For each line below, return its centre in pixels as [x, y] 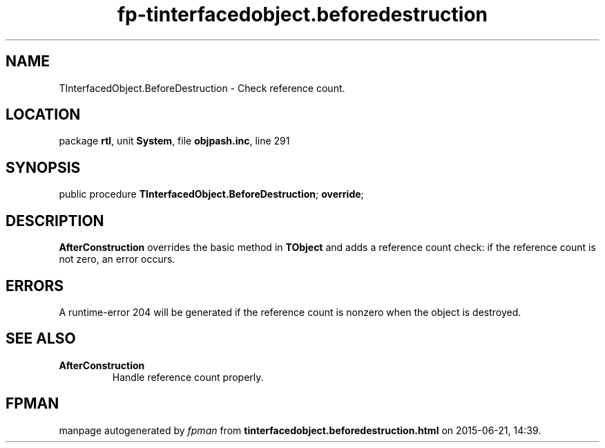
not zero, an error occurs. [117, 259]
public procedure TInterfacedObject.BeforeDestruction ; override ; [211, 194]
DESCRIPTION [55, 221]
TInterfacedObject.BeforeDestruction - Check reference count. [202, 88]
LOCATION [43, 115]
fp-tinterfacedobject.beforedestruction [302, 15]
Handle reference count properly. [188, 377]
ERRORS [35, 286]
